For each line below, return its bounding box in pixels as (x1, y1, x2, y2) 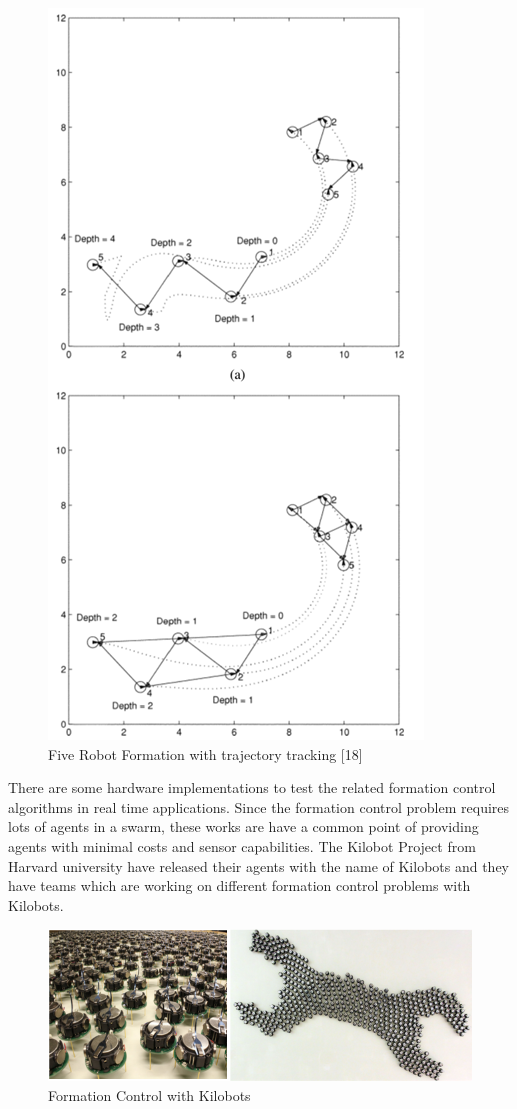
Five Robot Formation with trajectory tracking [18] (48, 743, 363, 764)
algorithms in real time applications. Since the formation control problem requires (8, 796, 510, 817)
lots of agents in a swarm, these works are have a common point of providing (8, 816, 479, 837)
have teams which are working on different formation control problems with (8, 875, 471, 896)
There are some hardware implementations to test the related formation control (8, 777, 496, 798)
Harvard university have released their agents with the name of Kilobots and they (8, 855, 510, 876)
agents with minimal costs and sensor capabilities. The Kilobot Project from (8, 835, 476, 856)
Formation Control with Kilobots (48, 1084, 251, 1105)
